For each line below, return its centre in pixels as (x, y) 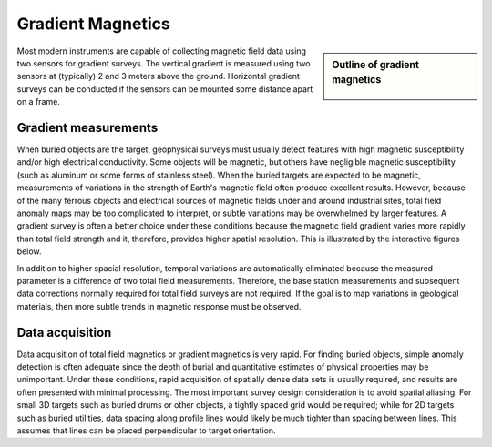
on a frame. (39, 102)
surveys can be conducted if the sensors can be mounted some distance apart (165, 89)
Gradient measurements (87, 127)
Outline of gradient (375, 65)
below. (29, 251)
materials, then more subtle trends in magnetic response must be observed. (159, 306)
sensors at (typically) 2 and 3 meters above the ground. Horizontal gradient (159, 76)
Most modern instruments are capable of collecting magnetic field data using (162, 51)
